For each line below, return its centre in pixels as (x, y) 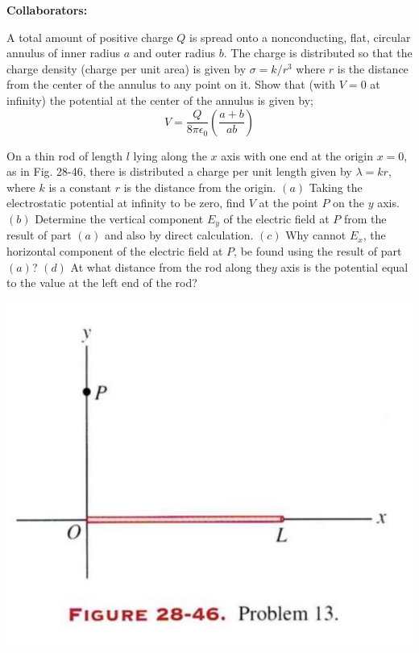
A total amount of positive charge (90, 37)
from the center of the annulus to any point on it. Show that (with (171, 84)
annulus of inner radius (64, 53)
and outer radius (174, 53)
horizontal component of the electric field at (115, 250)
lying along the (170, 155)
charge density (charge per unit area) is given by (127, 68)
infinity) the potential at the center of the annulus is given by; (160, 100)
